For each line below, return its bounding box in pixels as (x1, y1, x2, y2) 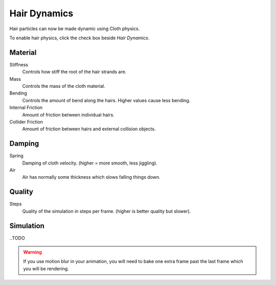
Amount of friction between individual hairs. (22, 111, 114, 117)
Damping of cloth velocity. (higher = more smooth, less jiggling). (22, 160, 158, 166)
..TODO (9, 235, 25, 241)
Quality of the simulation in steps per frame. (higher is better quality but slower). (22, 208, 191, 214)
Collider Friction (9, 118, 43, 125)
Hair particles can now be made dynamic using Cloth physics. (9, 26, 140, 32)
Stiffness (9, 61, 28, 67)
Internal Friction (9, 105, 43, 111)
